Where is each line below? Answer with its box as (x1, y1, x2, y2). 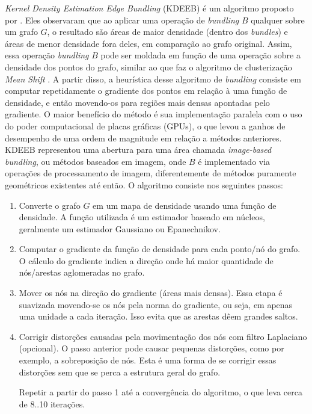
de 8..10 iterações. (19, 397, 85, 410)
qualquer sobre (251, 13, 305, 26)
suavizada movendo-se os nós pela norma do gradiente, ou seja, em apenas (19, 298, 293, 310)
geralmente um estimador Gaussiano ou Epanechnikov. (19, 222, 221, 235)
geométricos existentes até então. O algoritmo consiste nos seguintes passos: (5, 178, 283, 191)
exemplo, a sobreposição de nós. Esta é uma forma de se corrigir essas (19, 354, 277, 366)
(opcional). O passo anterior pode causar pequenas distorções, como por (19, 342, 284, 354)
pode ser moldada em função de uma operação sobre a (100, 49, 301, 61)
